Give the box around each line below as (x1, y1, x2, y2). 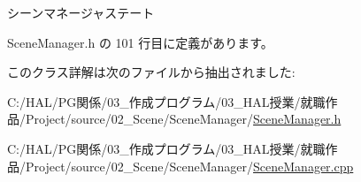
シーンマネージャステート (7, 4, 155, 21)
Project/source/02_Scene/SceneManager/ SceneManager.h (25, 110, 342, 128)
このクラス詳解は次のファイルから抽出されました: (7, 63, 296, 81)
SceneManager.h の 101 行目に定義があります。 (7, 33, 273, 51)
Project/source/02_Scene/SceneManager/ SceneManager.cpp (25, 156, 354, 175)
